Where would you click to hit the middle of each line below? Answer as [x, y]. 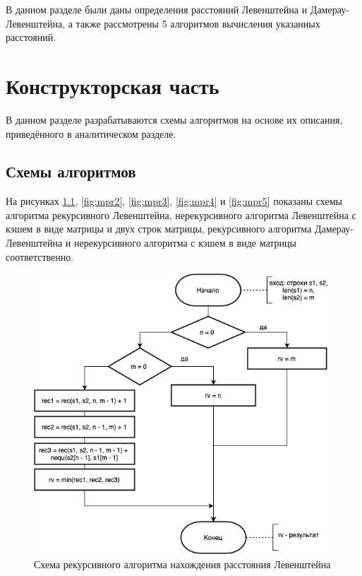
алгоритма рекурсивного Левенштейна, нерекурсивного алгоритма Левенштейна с [181, 214]
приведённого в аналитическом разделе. [91, 133]
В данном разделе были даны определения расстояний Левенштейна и [157, 9]
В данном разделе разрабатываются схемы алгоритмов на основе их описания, [174, 119]
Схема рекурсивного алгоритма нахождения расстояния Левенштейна [182, 564]
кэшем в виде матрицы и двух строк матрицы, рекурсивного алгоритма [159, 229]
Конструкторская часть [113, 85]
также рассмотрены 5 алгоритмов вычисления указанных [198, 23]
